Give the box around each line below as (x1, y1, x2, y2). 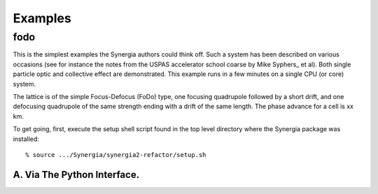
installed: (13, 135, 40, 143)
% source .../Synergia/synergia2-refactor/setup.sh (25, 151, 206, 158)
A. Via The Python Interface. (13, 168, 140, 181)
